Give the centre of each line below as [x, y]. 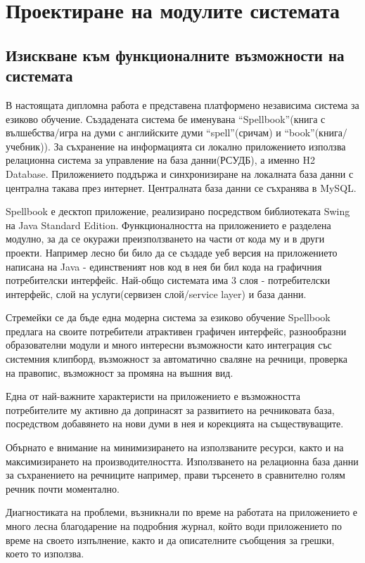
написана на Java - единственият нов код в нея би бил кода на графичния [164, 266]
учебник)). [28, 146]
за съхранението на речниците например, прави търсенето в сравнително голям [175, 475]
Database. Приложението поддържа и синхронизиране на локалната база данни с [180, 173]
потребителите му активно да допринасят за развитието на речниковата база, [170, 409]
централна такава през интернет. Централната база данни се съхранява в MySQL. [181, 187]
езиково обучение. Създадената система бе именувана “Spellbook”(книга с [166, 118]
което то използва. [45, 554]
